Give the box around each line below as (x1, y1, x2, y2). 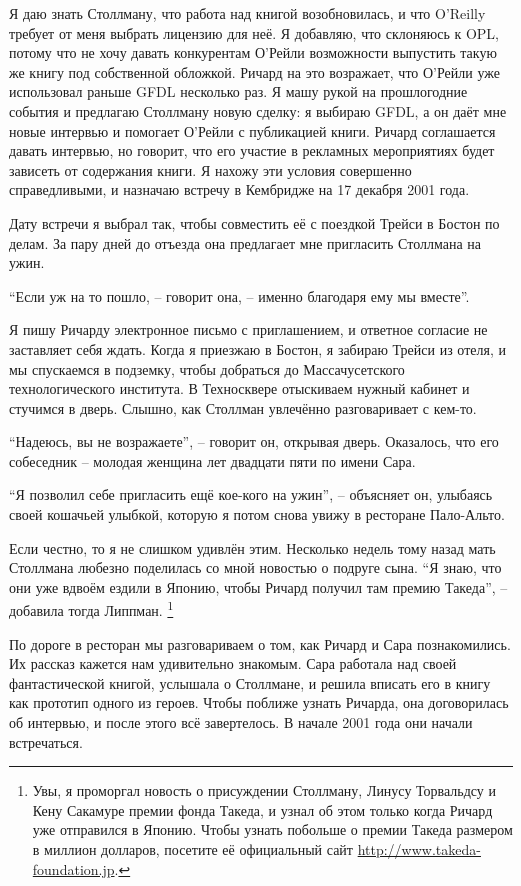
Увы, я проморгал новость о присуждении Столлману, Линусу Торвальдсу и (32, 780, 496, 801)
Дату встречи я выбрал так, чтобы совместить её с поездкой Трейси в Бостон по (9, 212, 500, 233)
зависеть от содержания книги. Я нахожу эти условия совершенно (9, 159, 412, 180)
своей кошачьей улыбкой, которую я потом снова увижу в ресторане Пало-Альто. (9, 504, 505, 525)
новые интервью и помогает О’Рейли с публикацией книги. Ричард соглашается (9, 120, 496, 141)
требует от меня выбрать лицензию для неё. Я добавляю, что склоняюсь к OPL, (9, 22, 499, 43)
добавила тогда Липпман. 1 (9, 597, 174, 621)
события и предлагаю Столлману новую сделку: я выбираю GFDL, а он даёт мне (9, 100, 507, 121)
